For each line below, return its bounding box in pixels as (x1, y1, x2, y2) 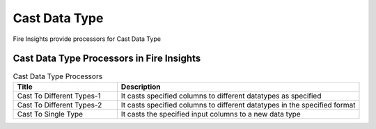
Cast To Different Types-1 (17, 91, 101, 101)
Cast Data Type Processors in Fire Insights (13, 53, 201, 64)
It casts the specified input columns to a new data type (120, 109, 301, 119)
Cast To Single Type (17, 109, 84, 119)
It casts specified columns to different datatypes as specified (120, 91, 322, 101)
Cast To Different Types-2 (17, 100, 102, 110)
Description (120, 82, 161, 92)
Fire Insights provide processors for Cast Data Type (13, 35, 162, 43)
